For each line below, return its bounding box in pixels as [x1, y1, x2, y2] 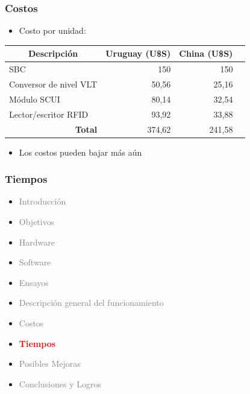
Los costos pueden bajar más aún [19, 145, 142, 158]
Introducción [19, 195, 66, 208]
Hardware [19, 235, 55, 248]
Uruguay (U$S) [105, 47, 171, 60]
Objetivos [19, 215, 55, 228]
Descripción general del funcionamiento [19, 296, 164, 309]
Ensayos [19, 276, 49, 288]
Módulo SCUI [9, 92, 60, 105]
